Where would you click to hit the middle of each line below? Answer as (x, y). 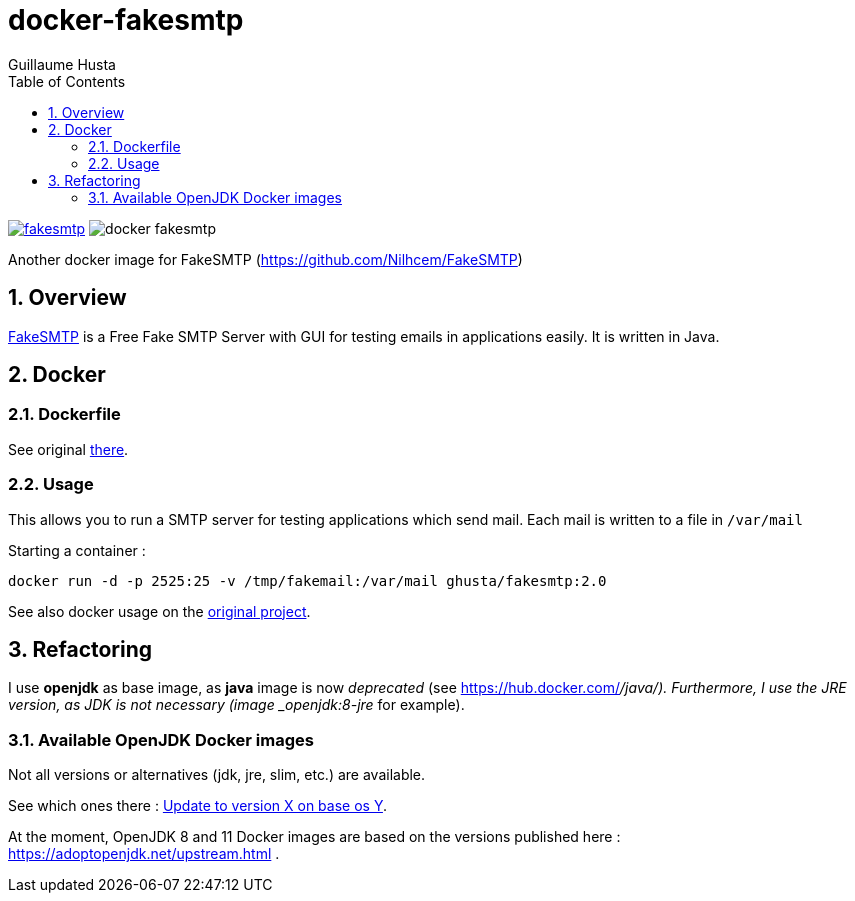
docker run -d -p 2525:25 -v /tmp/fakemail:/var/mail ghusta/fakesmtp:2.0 (307, 580)
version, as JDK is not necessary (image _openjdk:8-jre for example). (236, 705)
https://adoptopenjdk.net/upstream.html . (144, 854)
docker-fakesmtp (126, 20)
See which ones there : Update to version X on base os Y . (197, 806)
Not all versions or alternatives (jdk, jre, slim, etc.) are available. (217, 775)
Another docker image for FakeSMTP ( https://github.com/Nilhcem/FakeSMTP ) (265, 259)
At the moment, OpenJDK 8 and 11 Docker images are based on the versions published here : (314, 837)
